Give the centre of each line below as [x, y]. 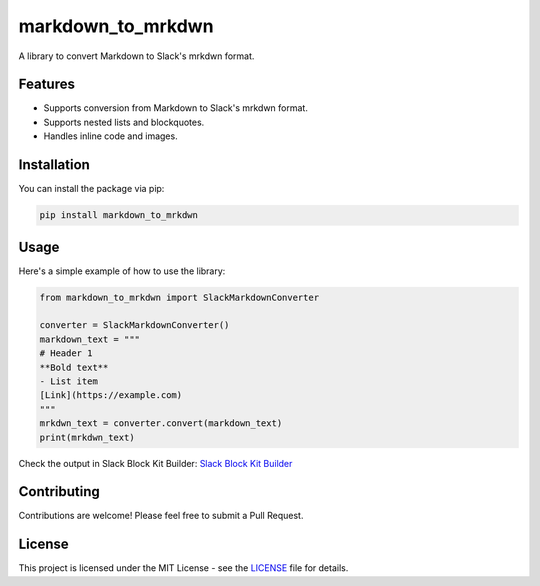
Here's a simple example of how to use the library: [122, 271]
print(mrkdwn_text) [87, 437]
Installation [54, 165]
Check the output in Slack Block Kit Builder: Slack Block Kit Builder [155, 463]
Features [46, 84]
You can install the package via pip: [91, 189]
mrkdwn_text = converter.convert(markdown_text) [161, 423]
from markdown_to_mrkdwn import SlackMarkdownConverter [179, 297]
